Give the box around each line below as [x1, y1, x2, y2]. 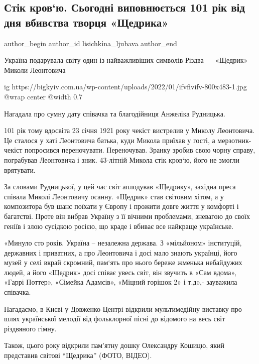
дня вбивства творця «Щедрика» [4, 14, 169, 30]
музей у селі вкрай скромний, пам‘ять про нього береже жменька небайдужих [4, 257, 242, 268]
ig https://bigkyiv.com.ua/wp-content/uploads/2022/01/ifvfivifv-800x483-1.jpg [4, 81, 247, 92]
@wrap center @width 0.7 [4, 91, 83, 101]
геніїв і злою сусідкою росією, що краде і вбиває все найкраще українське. [4, 220, 234, 231]
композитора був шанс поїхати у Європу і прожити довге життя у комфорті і [4, 201, 239, 211]
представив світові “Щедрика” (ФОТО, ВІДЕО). [4, 350, 152, 360]
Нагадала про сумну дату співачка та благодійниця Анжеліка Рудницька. [4, 108, 225, 118]
